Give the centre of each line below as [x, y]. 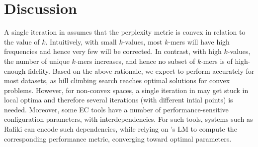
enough [15, 71]
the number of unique [37, 61]
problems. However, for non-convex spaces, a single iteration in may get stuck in [126, 90]
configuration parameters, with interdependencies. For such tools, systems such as [129, 119]
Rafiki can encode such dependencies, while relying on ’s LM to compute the [121, 129]
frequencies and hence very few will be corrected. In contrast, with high [113, 51]
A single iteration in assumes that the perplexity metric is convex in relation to [125, 32]
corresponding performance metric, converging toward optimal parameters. [118, 138]
